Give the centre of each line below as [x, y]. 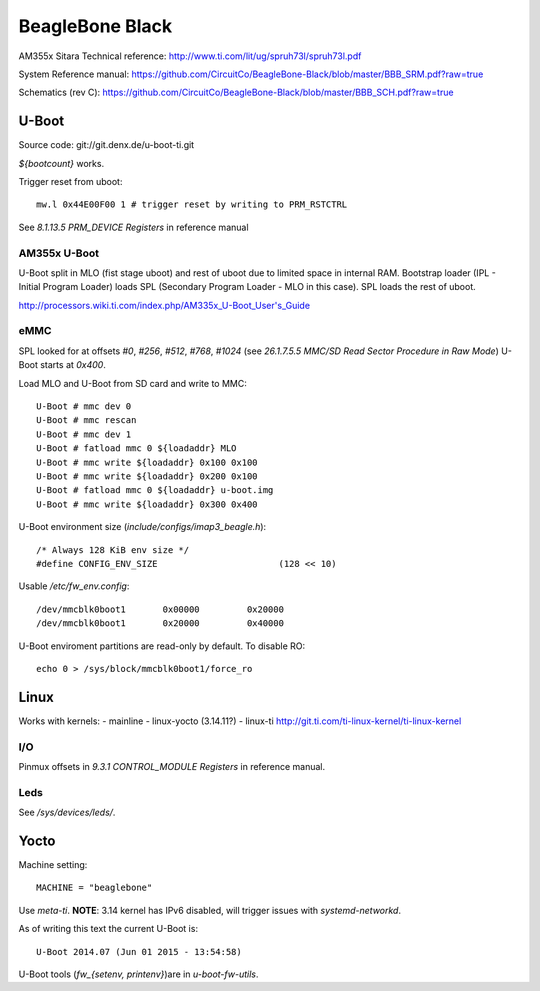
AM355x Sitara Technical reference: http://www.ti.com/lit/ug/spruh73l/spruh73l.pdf [190, 56]
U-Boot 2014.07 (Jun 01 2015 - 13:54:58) [139, 951]
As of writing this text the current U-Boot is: [108, 929]
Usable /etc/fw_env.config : [74, 586]
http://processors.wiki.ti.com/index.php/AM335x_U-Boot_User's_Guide [164, 305]
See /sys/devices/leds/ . [67, 812]
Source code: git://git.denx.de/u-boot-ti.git [106, 145]
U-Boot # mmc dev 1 [84, 434]
